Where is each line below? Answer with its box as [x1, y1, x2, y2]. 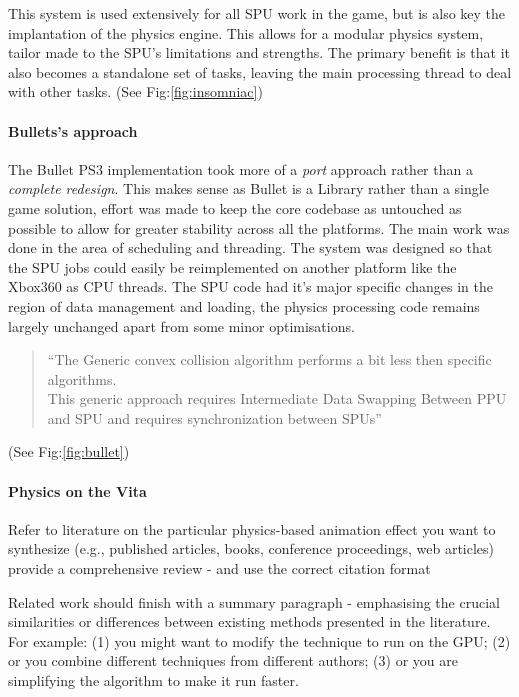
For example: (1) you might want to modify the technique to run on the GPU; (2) [8, 630, 511, 651]
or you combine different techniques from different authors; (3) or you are [8, 650, 458, 671]
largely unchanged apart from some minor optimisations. [8, 315, 355, 336]
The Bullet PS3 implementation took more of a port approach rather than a [8, 158, 473, 179]
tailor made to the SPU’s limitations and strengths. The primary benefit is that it [8, 42, 511, 63]
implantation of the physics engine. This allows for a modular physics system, [8, 22, 484, 43]
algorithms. [47, 368, 117, 389]
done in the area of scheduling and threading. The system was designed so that [8, 237, 493, 258]
